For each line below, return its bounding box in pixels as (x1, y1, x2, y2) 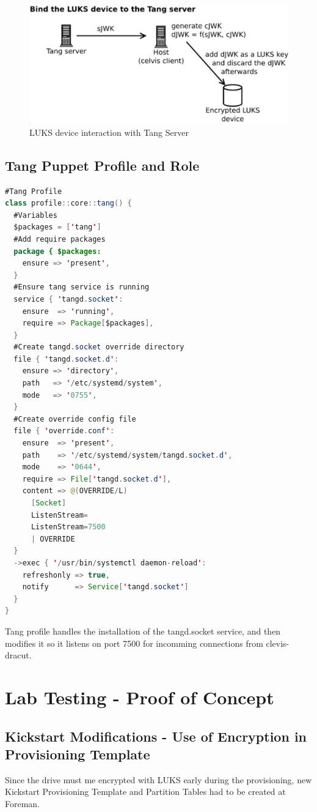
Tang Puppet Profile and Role (5, 155, 200, 174)
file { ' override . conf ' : (13, 426, 115, 436)
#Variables (13, 210, 57, 220)
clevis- (266, 636, 290, 649)
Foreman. (5, 797, 40, 810)
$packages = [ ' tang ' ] (13, 223, 101, 232)
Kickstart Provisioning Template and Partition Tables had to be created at (5, 785, 286, 798)
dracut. (5, 649, 32, 661)
